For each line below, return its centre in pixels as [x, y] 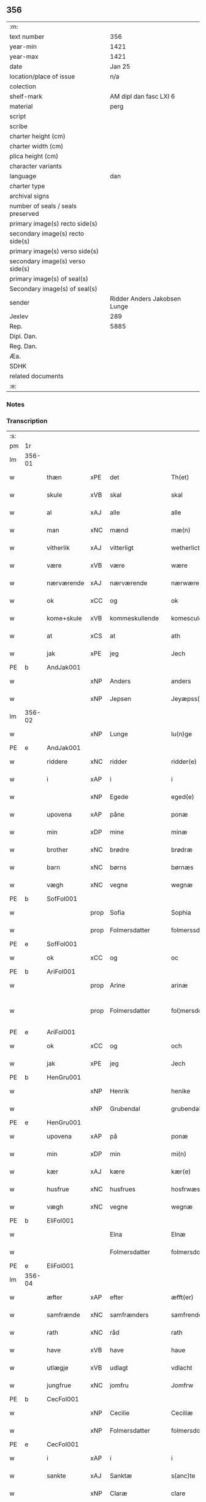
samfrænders [129, 1315]
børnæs [182, 867]
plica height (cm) [34, 156]
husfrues [123, 1189]
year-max [24, 56]
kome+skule [64, 619]
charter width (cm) [36, 146]
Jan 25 [120, 66]
